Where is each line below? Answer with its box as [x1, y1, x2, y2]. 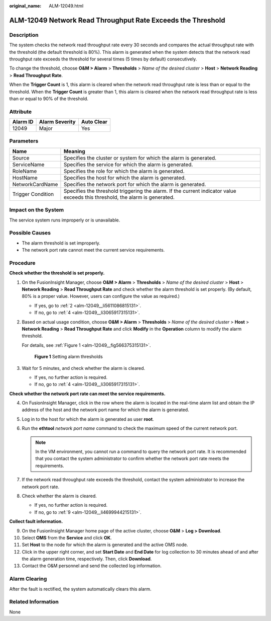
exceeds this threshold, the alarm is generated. [63, 194, 175, 201]
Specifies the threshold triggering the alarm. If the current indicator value [63, 187, 236, 194]
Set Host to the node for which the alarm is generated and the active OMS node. [22, 541, 188, 548]
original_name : [9, 3, 42, 9]
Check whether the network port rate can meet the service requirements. [9, 391, 166, 397]
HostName [12, 174, 38, 181]
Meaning [63, 147, 85, 154]
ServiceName [12, 161, 45, 168]
